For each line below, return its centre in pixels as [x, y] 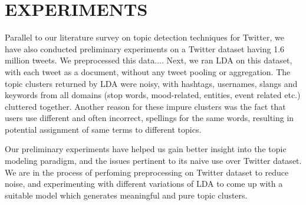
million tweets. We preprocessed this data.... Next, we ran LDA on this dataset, [149, 60]
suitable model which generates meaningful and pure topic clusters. [126, 195]
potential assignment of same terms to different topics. [103, 129]
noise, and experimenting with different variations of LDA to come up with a [144, 184]
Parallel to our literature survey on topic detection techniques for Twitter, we [144, 37]
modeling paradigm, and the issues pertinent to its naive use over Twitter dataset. [153, 161]
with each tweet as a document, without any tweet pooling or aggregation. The [148, 71]
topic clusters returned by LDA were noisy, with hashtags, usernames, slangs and [151, 83]
